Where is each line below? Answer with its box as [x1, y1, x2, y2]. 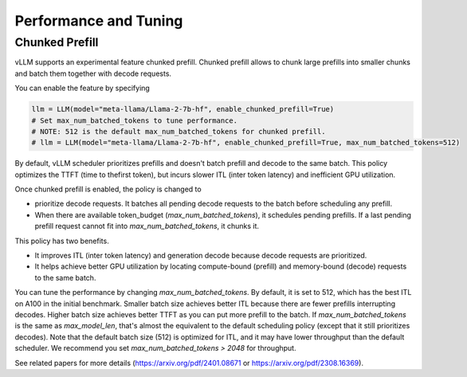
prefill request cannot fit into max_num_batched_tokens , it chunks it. [34, 222, 259, 231]
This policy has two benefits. [14, 236, 109, 245]
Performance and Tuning [14, 12, 183, 29]
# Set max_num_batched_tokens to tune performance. [31, 116, 238, 125]
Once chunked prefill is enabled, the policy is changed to [14, 184, 202, 194]
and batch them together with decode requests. [14, 69, 171, 78]
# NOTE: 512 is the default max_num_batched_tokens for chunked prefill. [31, 127, 326, 135]
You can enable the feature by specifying [14, 84, 151, 93]
